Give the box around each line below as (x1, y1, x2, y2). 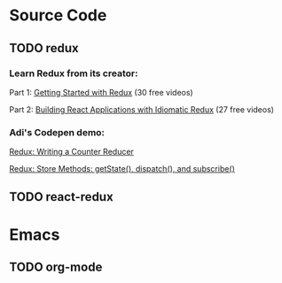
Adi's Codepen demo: (9, 126, 105, 138)
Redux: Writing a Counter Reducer (9, 147, 135, 157)
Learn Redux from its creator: (9, 67, 138, 80)
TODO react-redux (9, 189, 114, 204)
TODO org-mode (9, 260, 103, 275)
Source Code (9, 5, 107, 26)
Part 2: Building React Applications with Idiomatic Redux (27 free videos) (9, 103, 275, 115)
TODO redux (9, 41, 79, 56)
